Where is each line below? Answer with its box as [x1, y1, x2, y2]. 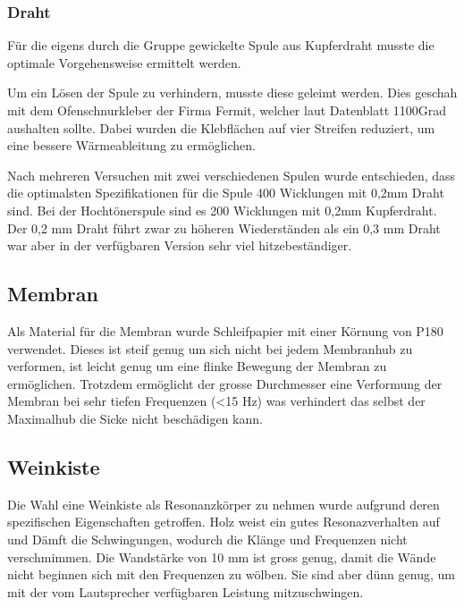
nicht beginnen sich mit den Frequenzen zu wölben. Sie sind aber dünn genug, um [7, 565, 455, 584]
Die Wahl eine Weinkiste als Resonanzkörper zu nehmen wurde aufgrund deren [7, 494, 440, 513]
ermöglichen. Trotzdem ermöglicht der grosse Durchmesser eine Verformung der [7, 374, 443, 392]
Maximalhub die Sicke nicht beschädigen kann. [7, 409, 263, 427]
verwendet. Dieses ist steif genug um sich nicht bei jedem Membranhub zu [7, 339, 413, 358]
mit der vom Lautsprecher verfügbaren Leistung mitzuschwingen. [7, 582, 364, 601]
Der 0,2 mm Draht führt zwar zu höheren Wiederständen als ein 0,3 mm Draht [7, 218, 441, 237]
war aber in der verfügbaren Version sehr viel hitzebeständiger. [7, 236, 352, 255]
